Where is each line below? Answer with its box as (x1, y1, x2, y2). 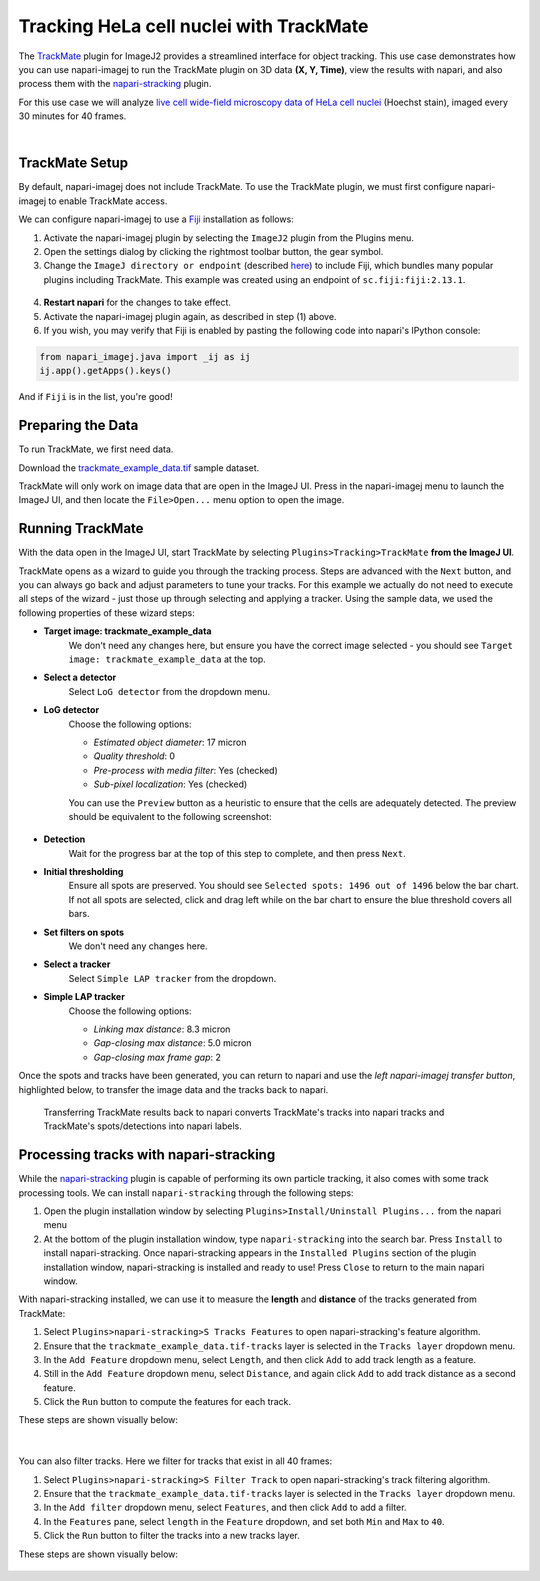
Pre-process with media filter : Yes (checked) (93, 764, 279, 776)
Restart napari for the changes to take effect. (43, 296, 232, 309)
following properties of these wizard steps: (18, 606, 195, 619)
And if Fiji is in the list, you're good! (18, 391, 174, 403)
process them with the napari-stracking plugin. (18, 78, 212, 90)
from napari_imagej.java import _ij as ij (39, 351, 251, 362)
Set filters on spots (43, 926, 125, 938)
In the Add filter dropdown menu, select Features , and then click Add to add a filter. (43, 1501, 407, 1514)
